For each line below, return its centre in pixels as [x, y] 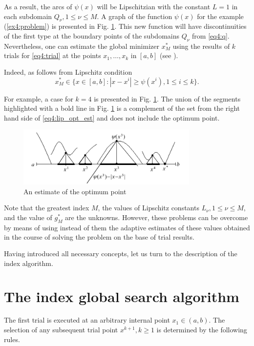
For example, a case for [39, 98]
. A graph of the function [135, 16]
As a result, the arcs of [38, 6]
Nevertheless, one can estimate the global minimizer [82, 46]
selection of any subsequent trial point [61, 329]
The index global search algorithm [122, 296]
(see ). [169, 55]
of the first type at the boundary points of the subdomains [92, 35]
